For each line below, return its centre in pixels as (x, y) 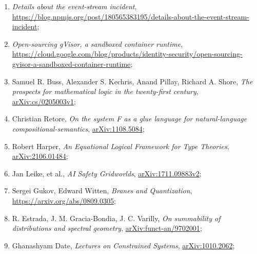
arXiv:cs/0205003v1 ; (44, 101)
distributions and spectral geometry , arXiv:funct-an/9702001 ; (107, 228)
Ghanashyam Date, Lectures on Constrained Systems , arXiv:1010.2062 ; (123, 245)
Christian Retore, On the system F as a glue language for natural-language (130, 119)
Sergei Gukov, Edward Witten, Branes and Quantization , (102, 190)
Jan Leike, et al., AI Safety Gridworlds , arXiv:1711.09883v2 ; (107, 173)
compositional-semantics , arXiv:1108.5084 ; (78, 128)
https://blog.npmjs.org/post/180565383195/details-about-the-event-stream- (131, 16)
